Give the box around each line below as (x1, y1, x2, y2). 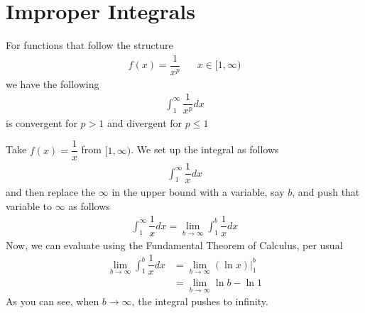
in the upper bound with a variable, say (111, 185, 285, 199)
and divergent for (107, 115, 182, 130)
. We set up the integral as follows (131, 142, 279, 157)
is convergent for (6, 115, 77, 130)
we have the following (6, 76, 99, 91)
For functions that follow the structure (6, 38, 173, 53)
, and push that (292, 185, 360, 199)
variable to (6, 198, 52, 213)
